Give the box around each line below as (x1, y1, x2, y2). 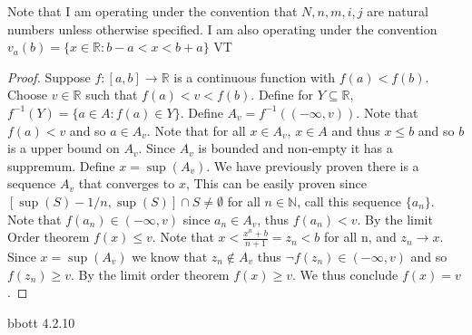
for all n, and (324, 227, 397, 246)
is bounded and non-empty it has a (198, 139, 393, 158)
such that (85, 85, 138, 104)
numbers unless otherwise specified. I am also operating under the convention (7, 19, 438, 38)
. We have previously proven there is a (206, 156, 419, 175)
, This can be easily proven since (185, 174, 367, 193)
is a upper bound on (7, 139, 120, 158)
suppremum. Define (7, 156, 115, 175)
